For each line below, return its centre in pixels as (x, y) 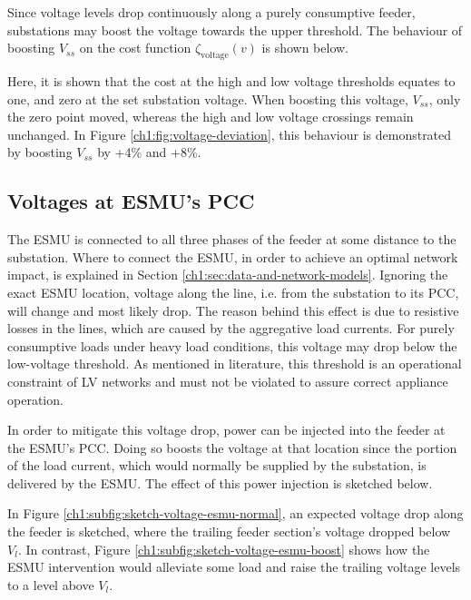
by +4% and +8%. (149, 152)
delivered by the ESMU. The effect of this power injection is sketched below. (220, 482)
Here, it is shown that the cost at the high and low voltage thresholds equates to (231, 80)
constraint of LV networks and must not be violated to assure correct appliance (228, 381)
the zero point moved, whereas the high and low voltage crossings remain (211, 117)
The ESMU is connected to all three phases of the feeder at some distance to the (232, 239)
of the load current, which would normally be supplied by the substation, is (217, 465)
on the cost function (135, 48)
